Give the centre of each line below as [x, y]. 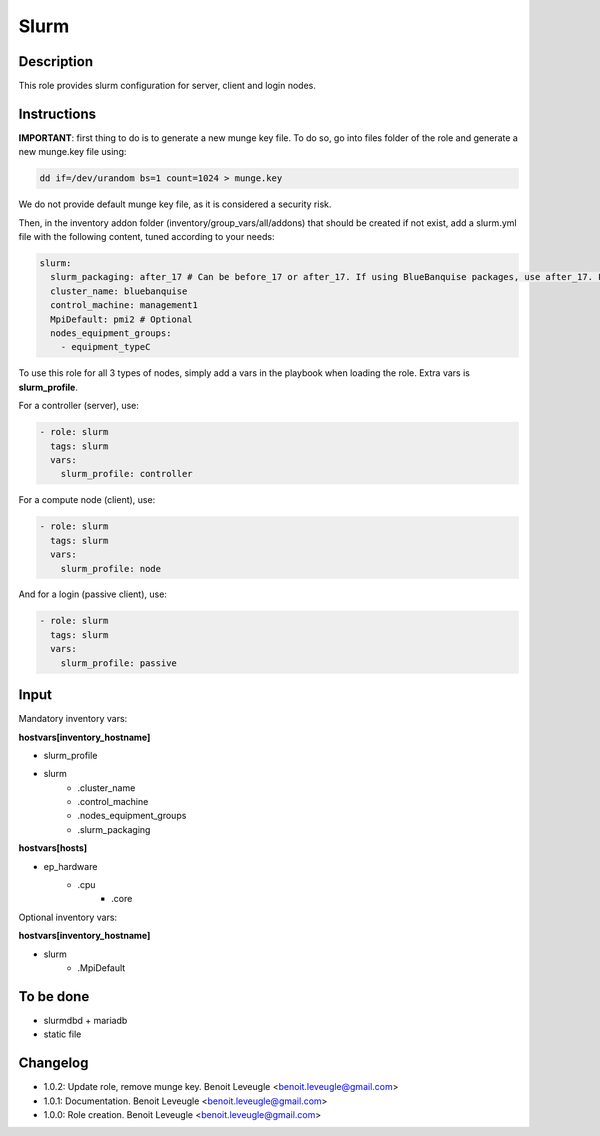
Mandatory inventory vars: [73, 719]
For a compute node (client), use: [87, 500]
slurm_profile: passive [118, 663]
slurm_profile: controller [127, 474]
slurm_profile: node [111, 568]
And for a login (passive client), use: [92, 594]
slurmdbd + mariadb [85, 1020]
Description [56, 61]
